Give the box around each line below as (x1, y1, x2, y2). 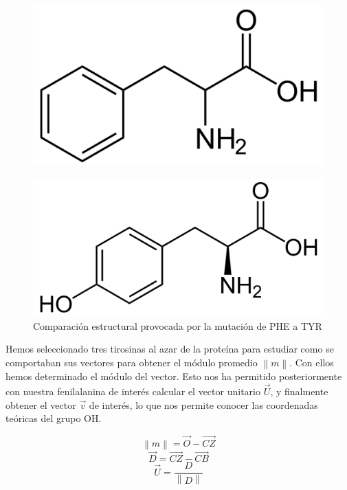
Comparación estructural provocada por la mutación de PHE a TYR (33, 318, 322, 333)
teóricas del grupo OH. (5, 411, 102, 425)
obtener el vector (5, 397, 76, 412)
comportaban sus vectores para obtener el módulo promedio (5, 355, 258, 369)
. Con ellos (289, 355, 334, 369)
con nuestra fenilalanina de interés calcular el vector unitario (5, 383, 260, 398)
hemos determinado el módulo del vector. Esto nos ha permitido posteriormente (5, 369, 342, 383)
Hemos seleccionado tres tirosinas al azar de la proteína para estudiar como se (5, 342, 334, 356)
